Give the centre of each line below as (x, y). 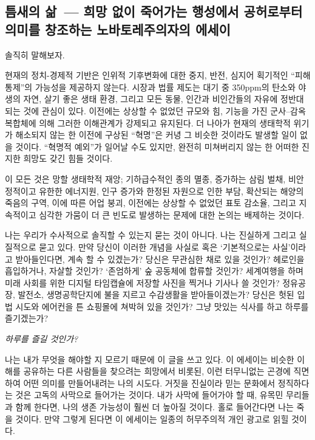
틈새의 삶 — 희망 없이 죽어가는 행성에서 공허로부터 (154, 11)
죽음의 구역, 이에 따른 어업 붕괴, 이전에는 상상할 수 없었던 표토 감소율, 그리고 (151, 203)
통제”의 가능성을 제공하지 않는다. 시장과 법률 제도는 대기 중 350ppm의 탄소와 (150, 87)
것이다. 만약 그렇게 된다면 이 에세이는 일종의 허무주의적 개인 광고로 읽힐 (152, 418)
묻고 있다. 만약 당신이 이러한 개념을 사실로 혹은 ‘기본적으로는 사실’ (165, 246)
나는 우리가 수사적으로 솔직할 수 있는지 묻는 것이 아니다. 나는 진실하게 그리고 (151, 235)
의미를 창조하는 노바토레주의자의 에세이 (118, 29)
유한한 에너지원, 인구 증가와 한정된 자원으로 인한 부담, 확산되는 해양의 (171, 191)
